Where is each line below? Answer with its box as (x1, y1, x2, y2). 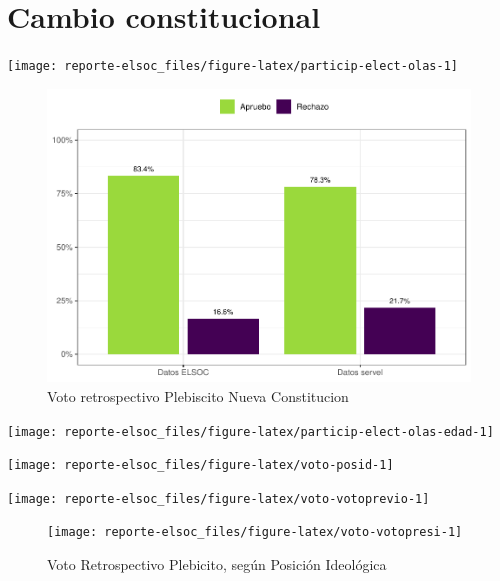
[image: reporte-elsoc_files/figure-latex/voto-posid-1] (7, 458, 394, 473)
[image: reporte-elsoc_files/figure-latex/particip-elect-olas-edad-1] (7, 424, 494, 439)
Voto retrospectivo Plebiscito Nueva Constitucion (47, 385, 349, 406)
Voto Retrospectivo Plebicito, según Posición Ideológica (47, 554, 387, 575)
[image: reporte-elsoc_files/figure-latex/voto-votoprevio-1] (7, 491, 430, 506)
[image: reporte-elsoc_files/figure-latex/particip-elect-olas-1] (7, 59, 459, 74)
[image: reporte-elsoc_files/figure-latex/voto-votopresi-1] (47, 525, 463, 540)
